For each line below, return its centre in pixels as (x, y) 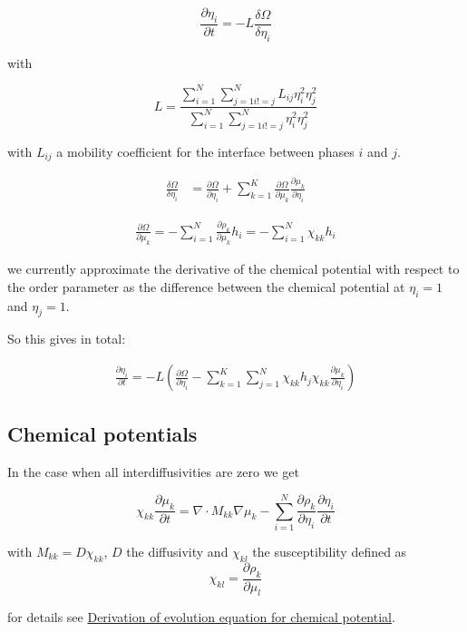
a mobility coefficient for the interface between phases (205, 151)
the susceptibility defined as (330, 551)
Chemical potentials (102, 434)
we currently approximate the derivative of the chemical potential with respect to (233, 269)
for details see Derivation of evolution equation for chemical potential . (201, 617)
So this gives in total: (67, 339)
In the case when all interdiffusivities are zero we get (153, 472)
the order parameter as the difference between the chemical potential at (206, 286)
